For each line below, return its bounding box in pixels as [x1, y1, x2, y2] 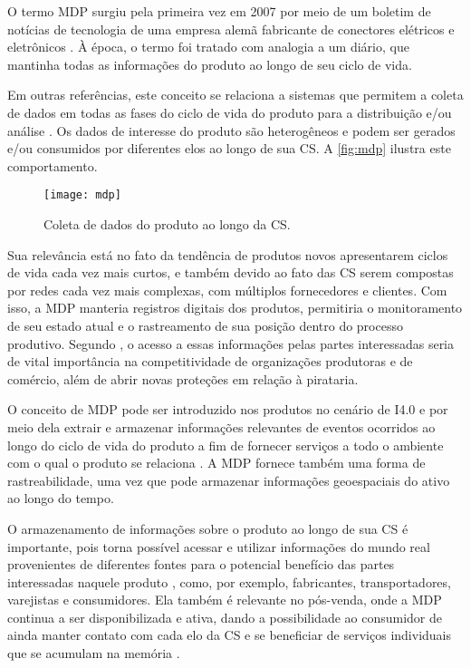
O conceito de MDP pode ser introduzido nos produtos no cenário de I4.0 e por [7, 400, 448, 419]
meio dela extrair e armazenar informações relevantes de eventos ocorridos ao [7, 417, 436, 436]
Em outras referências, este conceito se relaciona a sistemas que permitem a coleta [7, 85, 464, 104]
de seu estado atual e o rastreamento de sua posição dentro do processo [7, 315, 403, 334]
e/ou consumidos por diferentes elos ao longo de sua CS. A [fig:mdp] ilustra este [7, 139, 451, 158]
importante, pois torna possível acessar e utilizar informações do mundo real [7, 537, 430, 556]
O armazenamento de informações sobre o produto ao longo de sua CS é [7, 518, 409, 537]
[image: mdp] [43, 189, 121, 202]
